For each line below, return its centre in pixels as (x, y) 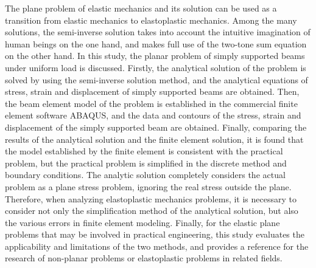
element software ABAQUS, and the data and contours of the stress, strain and (153, 115)
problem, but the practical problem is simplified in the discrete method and (146, 163)
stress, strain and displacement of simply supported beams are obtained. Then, (152, 91)
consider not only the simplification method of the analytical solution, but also (152, 211)
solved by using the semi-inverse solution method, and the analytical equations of (156, 79)
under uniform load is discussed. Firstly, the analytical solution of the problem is (156, 67)
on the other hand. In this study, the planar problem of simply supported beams (155, 56)
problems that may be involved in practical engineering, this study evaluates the (155, 234)
